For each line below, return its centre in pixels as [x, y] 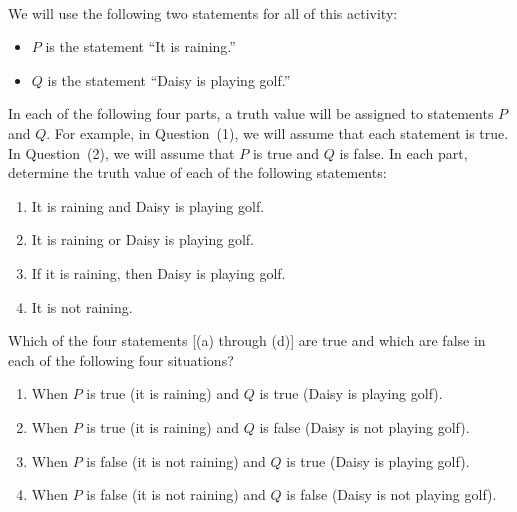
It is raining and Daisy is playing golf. [148, 205]
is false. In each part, [403, 152]
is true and [286, 152]
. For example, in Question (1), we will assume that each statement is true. [277, 132]
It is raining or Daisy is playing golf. [142, 239]
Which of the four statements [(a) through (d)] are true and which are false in [247, 340]
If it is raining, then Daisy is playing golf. [158, 272]
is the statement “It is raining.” [140, 46]
